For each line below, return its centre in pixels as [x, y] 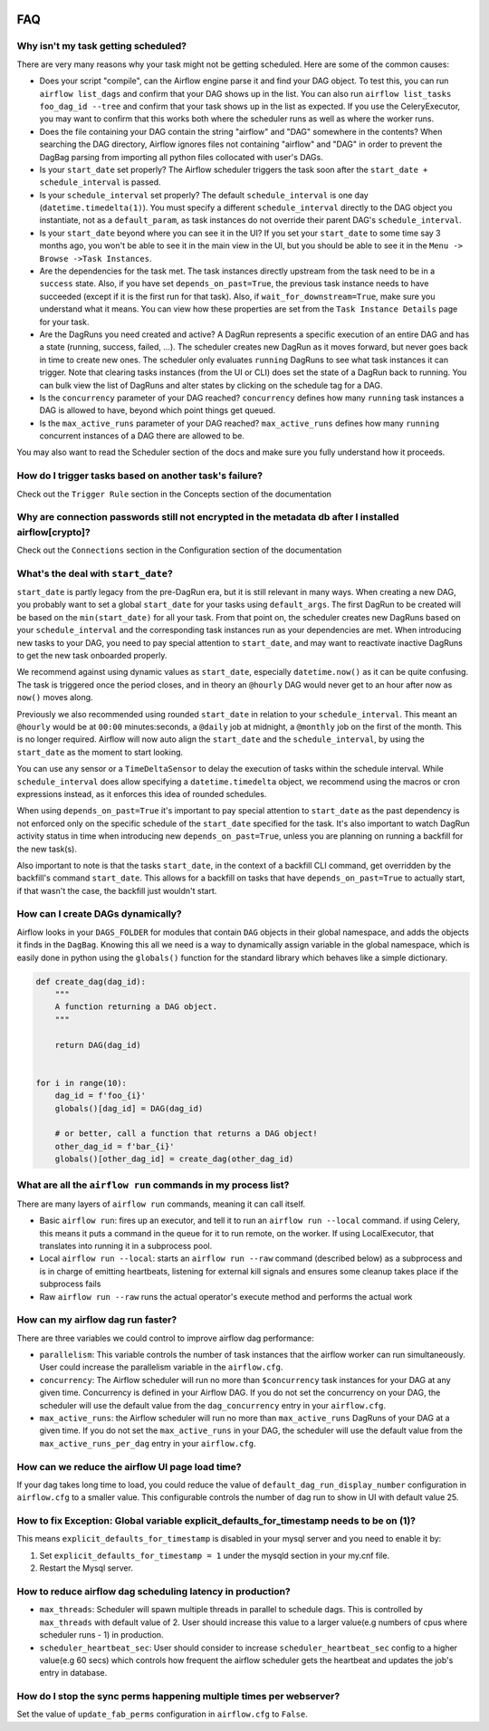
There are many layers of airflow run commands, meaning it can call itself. [161, 1204]
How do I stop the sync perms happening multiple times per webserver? [178, 1697]
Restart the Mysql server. [86, 1568]
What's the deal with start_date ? [95, 573]
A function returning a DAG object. [136, 1007]
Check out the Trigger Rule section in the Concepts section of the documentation [174, 494]
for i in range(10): [81, 1083]
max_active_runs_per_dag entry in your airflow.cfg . [148, 1443]
